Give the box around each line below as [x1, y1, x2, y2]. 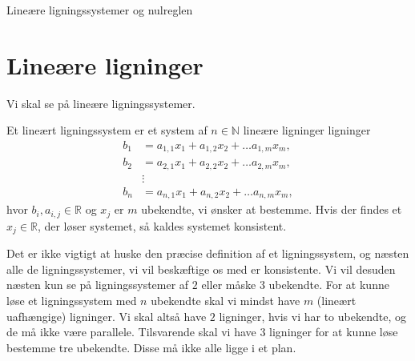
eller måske [201, 276, 256, 293]
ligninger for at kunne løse [269, 323, 398, 340]
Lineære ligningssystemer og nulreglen [6, 2, 193, 18]
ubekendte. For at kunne [268, 276, 389, 293]
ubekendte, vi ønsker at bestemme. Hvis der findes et [141, 201, 402, 218]
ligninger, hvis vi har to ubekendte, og [219, 307, 406, 324]
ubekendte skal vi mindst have [151, 292, 300, 309]
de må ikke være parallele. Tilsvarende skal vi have [6, 323, 256, 340]
